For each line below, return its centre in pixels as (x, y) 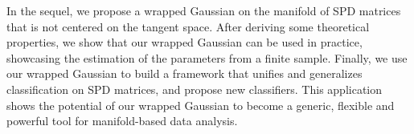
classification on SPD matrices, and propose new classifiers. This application (195, 89)
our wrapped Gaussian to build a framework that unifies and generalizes (184, 73)
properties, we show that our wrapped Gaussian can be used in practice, (184, 42)
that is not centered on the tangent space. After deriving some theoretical (188, 26)
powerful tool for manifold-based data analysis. (122, 121)
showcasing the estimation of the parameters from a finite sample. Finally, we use (207, 57)
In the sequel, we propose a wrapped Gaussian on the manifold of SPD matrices (204, 10)
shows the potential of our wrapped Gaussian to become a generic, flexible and (201, 105)
